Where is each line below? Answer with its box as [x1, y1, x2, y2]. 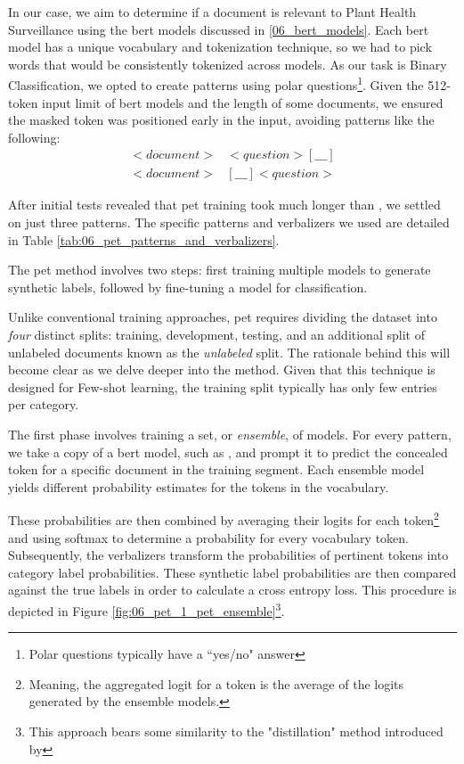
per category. [8, 395, 79, 414]
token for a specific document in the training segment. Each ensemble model [8, 460, 425, 479]
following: [8, 127, 61, 146]
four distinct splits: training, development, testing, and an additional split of [8, 325, 425, 344]
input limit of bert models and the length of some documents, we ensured [42, 93, 444, 111]
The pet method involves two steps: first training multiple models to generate [8, 260, 431, 279]
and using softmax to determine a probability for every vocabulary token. [8, 528, 409, 546]
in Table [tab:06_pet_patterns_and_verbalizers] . [8, 230, 280, 249]
